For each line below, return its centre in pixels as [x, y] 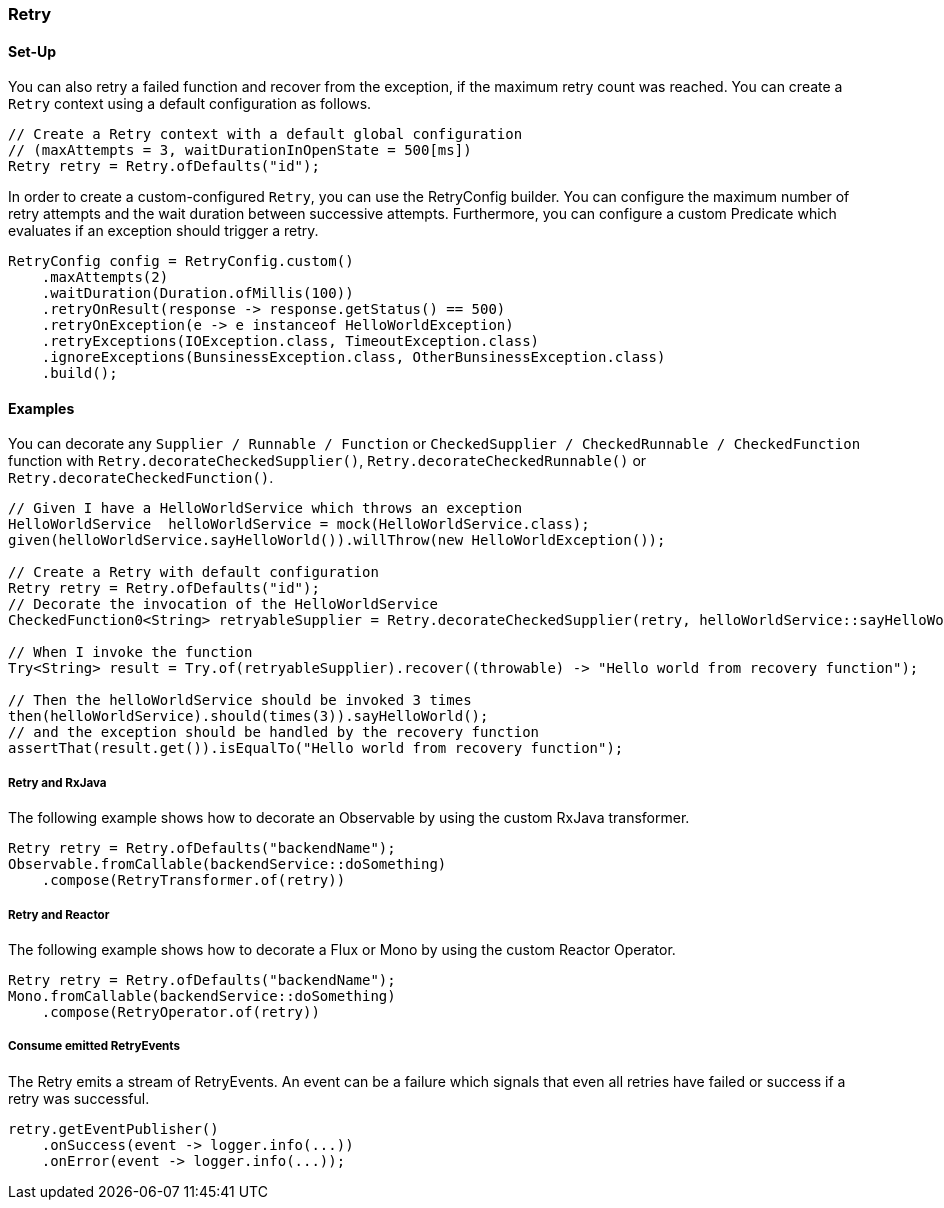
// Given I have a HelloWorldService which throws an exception [265, 508]
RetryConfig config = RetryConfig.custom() [181, 261]
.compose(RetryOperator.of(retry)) [180, 1012]
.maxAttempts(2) [105, 277]
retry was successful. [79, 1098]
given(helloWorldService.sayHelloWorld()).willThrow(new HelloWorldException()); [337, 540]
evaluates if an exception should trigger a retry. [163, 231]
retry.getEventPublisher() [113, 1128]
